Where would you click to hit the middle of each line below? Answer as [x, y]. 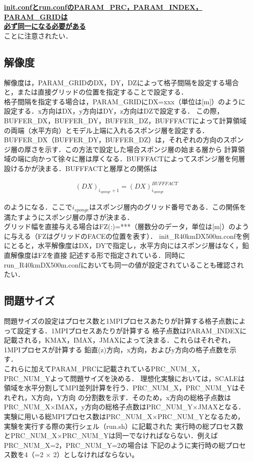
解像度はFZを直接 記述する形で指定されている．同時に [98, 255]
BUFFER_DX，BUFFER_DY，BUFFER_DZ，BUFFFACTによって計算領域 [125, 120]
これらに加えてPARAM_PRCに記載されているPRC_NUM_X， [104, 369]
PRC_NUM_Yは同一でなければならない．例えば [140, 435]
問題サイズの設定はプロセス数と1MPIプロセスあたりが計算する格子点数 [118, 321]
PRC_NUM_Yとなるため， [201, 416]
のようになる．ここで [38, 207]
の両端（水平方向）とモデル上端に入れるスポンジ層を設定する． [106, 130]
